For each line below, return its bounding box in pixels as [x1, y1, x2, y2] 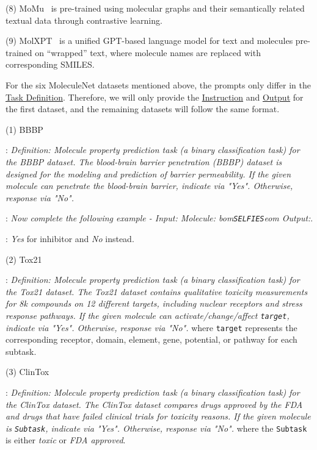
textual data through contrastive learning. [5, 13, 162, 26]
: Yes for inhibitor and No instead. [5, 232, 134, 245]
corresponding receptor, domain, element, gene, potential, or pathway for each [5, 333, 297, 346]
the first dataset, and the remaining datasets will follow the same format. [5, 102, 280, 115]
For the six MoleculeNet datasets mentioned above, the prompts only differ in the [5, 78, 311, 91]
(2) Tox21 [5, 252, 42, 265]
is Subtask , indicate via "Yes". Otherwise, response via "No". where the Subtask [5, 421, 307, 434]
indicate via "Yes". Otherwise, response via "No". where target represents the [5, 321, 297, 334]
